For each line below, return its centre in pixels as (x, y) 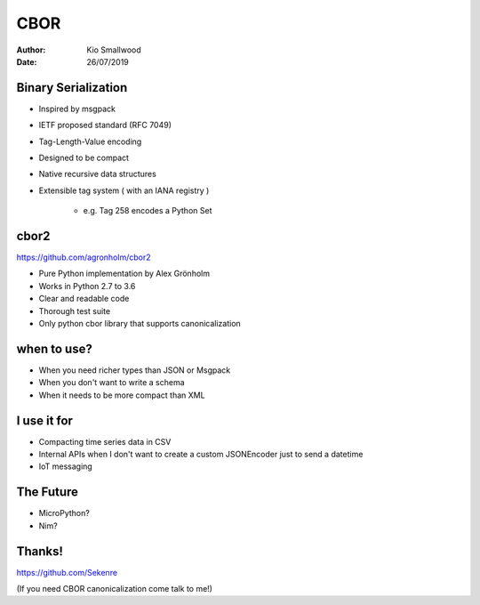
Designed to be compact (84, 158)
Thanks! (40, 551)
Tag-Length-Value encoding (90, 141)
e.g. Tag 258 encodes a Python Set (148, 211)
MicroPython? (64, 513)
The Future (48, 492)
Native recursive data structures (98, 174)
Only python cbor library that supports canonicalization (140, 324)
